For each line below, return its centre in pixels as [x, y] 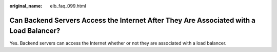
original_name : [26, 6]
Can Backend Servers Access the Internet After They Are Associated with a [133, 20]
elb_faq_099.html [68, 6]
